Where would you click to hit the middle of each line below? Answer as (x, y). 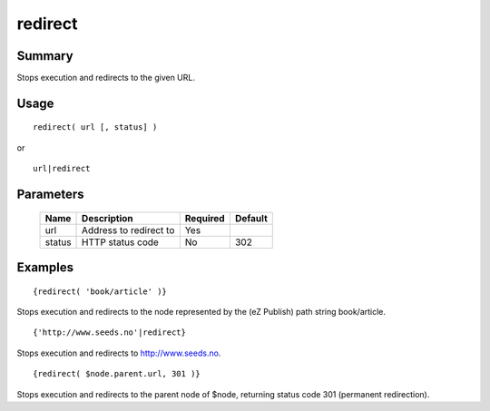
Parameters (50, 195)
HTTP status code (120, 242)
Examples (45, 268)
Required (205, 218)
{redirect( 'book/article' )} (100, 291)
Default (251, 218)
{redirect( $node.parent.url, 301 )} (117, 374)
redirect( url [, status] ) (95, 127)
